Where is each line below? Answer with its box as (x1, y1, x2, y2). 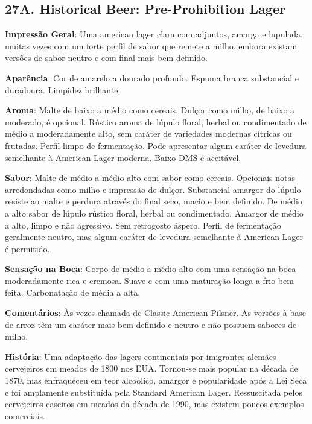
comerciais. (5, 409, 45, 422)
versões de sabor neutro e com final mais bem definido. (5, 51, 208, 64)
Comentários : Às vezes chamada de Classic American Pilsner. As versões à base (5, 306, 306, 319)
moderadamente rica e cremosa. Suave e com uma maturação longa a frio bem (5, 274, 294, 286)
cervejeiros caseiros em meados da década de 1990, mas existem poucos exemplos (5, 397, 304, 410)
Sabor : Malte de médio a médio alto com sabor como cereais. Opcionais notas (5, 171, 296, 184)
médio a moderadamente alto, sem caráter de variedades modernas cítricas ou (5, 127, 292, 140)
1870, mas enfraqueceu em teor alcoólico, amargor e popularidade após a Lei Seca (5, 374, 307, 387)
